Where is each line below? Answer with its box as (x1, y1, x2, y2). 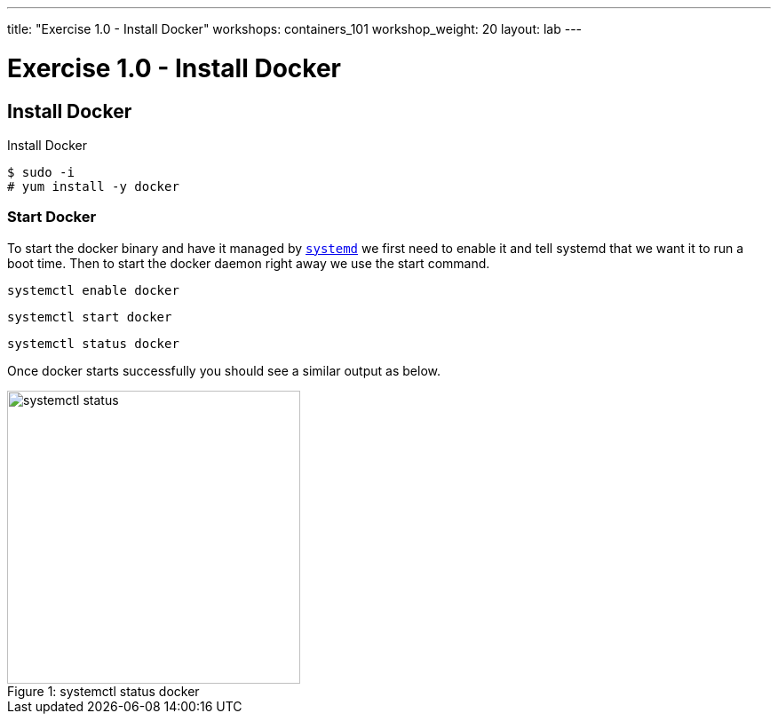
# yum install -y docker (7, 178, 179, 194)
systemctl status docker (7, 336, 179, 351)
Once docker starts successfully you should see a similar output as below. (7, 362, 441, 378)
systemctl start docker (7, 309, 172, 324)
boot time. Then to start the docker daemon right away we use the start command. (7, 255, 490, 271)
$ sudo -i (7, 164, 75, 179)
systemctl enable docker (7, 282, 179, 297)
